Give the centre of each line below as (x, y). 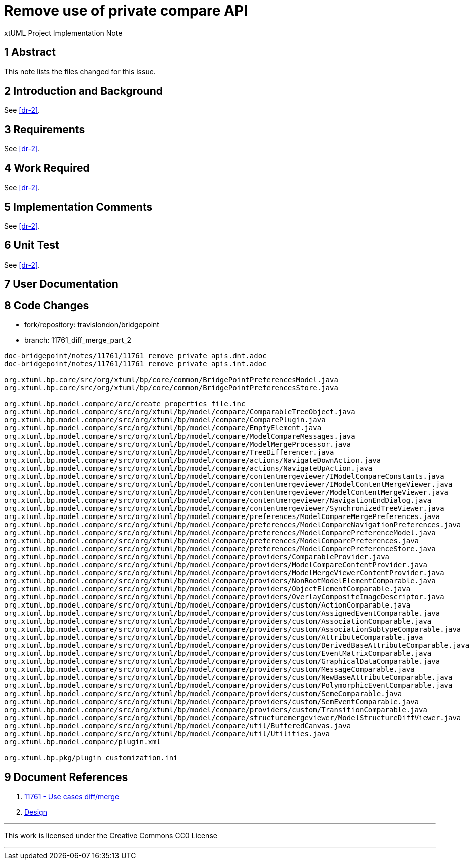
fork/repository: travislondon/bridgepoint (92, 325)
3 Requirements (45, 129)
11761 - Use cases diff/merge (72, 796)
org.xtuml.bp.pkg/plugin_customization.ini (91, 758)
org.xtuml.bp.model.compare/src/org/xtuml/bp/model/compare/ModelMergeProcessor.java (178, 444)
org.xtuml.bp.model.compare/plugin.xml (82, 742)
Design (36, 812)
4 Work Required (47, 168)
